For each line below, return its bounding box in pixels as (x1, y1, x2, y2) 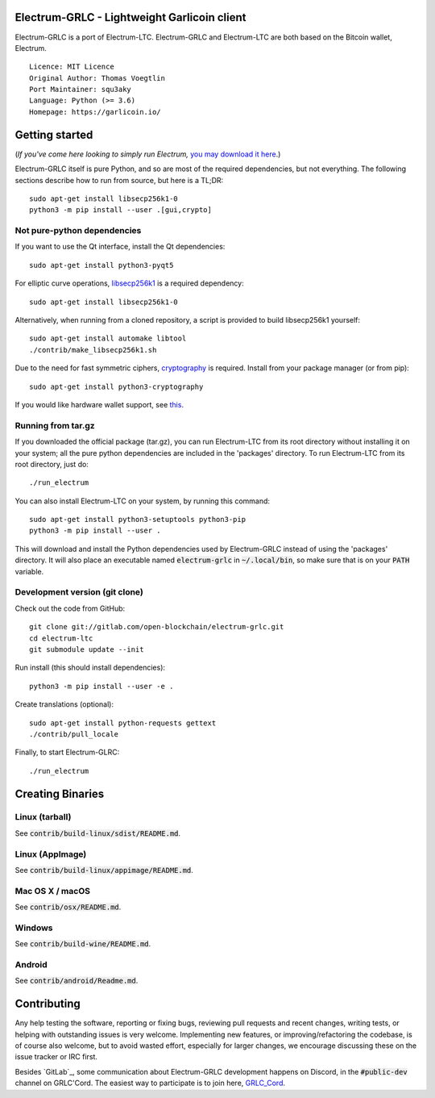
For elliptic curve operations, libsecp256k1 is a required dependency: (14, 278, 245, 288)
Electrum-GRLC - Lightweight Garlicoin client (14, 10, 246, 24)
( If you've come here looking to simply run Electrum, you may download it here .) (14, 149, 281, 159)
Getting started (14, 127, 93, 141)
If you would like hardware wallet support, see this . (14, 399, 184, 409)
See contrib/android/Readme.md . (14, 976, 139, 986)
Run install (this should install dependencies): (14, 662, 165, 673)
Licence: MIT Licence (29, 62, 114, 72)
